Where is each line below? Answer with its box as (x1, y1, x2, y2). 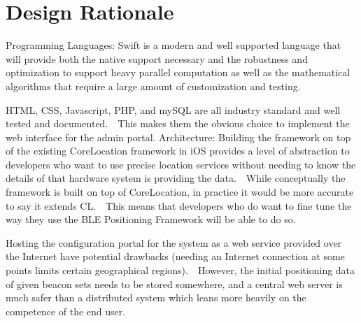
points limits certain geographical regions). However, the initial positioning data (6, 263, 355, 278)
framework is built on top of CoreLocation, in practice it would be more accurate (6, 185, 354, 199)
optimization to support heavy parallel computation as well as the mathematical (6, 65, 351, 80)
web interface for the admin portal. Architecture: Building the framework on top (6, 129, 351, 144)
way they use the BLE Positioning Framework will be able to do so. (6, 212, 296, 227)
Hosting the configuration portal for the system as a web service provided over (6, 235, 342, 250)
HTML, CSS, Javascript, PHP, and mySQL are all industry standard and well (6, 102, 341, 117)
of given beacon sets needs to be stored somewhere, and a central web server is (6, 276, 343, 291)
